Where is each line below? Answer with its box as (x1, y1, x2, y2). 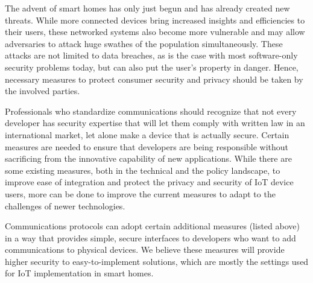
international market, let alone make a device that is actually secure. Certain (5, 128, 289, 141)
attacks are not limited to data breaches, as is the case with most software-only (5, 49, 298, 62)
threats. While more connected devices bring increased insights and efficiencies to (5, 13, 305, 26)
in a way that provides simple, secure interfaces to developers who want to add (5, 231, 296, 244)
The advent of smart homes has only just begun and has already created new (5, 2, 290, 14)
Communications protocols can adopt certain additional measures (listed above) (5, 220, 300, 232)
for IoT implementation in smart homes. (5, 267, 154, 279)
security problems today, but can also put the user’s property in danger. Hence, (5, 60, 299, 73)
